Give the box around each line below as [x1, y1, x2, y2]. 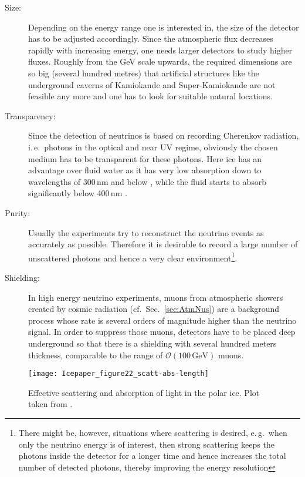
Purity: [5, 206, 30, 219]
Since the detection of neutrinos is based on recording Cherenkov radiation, [28, 129, 299, 142]
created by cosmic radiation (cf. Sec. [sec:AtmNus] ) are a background [28, 303, 280, 315]
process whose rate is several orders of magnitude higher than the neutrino [28, 314, 297, 326]
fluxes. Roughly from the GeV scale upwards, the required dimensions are [28, 55, 292, 68]
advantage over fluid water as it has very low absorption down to [28, 164, 262, 176]
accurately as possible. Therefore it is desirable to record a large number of [28, 238, 298, 250]
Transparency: [5, 109, 56, 122]
